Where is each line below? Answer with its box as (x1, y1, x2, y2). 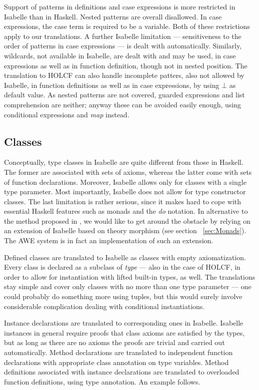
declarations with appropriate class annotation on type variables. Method (4, 357, 229, 367)
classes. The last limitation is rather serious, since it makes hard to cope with (4, 196, 241, 206)
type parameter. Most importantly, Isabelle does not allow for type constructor (4, 186, 246, 197)
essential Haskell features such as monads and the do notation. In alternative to (4, 206, 248, 216)
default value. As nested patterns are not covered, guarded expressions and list (4, 89, 245, 100)
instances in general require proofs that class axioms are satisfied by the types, (4, 327, 245, 338)
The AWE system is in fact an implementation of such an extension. (4, 235, 213, 246)
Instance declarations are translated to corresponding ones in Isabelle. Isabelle (4, 318, 243, 328)
